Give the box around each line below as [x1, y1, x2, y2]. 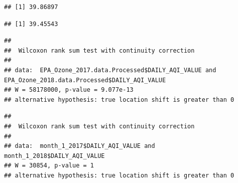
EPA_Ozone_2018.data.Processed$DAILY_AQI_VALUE [4, 76, 166, 84]
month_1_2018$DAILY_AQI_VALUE [4, 152, 105, 159]
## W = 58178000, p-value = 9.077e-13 [4, 86, 134, 94]
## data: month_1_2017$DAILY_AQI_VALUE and [4, 142, 155, 150]
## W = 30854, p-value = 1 [4, 162, 94, 169]
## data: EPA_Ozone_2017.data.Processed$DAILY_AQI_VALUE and [4, 66, 216, 74]
